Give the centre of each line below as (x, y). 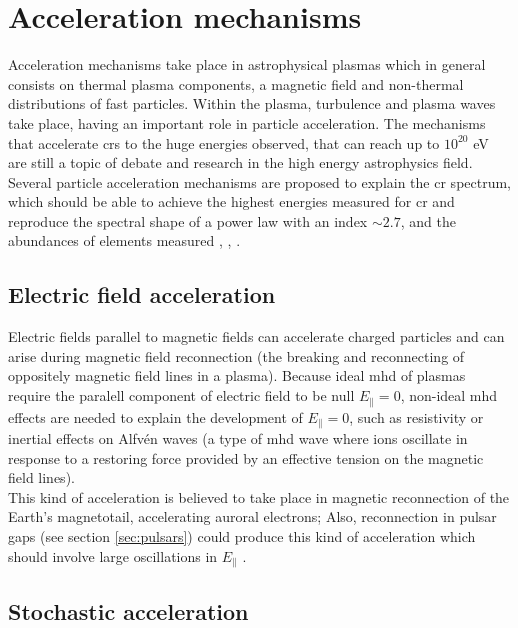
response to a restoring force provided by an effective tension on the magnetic (246, 457)
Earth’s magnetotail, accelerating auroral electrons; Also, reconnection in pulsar (252, 516)
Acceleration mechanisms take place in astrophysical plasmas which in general (247, 64)
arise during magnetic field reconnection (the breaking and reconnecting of (236, 355)
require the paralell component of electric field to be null (181, 395)
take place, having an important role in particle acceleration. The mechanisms (247, 122)
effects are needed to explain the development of (155, 416)
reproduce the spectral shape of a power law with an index (188, 220)
